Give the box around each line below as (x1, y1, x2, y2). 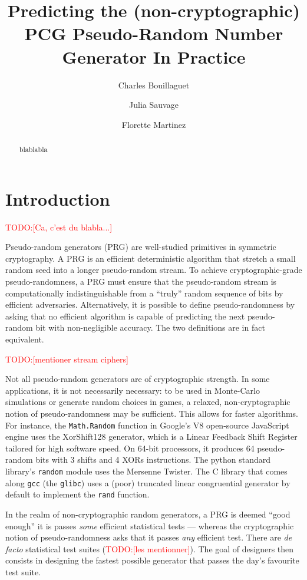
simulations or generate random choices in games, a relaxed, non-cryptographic (5, 396, 291, 408)
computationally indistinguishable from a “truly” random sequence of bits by (5, 286, 283, 299)
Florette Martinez (121, 118, 186, 130)
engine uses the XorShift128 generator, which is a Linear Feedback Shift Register (5, 430, 298, 443)
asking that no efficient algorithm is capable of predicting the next (5, 309, 245, 322)
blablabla (19, 144, 48, 154)
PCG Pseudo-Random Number (24, 21, 283, 45)
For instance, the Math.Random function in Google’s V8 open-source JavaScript (5, 418, 289, 431)
